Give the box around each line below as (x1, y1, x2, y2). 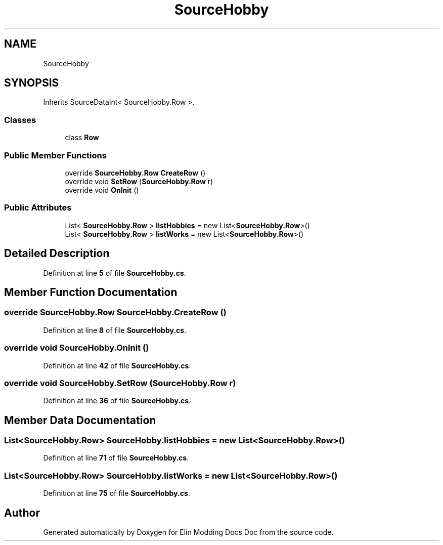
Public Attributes (4, 202, 72, 213)
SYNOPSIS (4, 76, 59, 90)
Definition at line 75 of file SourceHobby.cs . (43, 489, 190, 498)
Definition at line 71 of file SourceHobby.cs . (43, 453, 189, 463)
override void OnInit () (65, 185, 139, 194)
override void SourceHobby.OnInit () (4, 343, 149, 353)
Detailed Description (4, 247, 110, 260)
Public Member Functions (4, 150, 107, 160)
